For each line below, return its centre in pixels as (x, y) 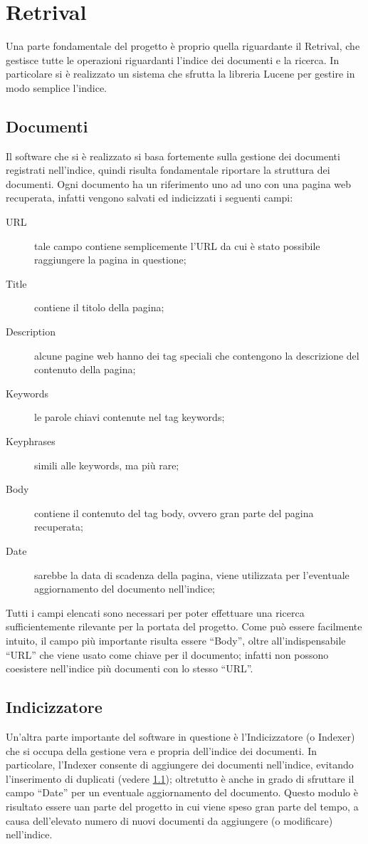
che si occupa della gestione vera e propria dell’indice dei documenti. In (161, 750)
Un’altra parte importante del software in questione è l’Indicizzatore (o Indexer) (180, 736)
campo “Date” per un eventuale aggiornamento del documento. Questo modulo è (182, 792)
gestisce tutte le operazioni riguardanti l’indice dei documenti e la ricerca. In (173, 59)
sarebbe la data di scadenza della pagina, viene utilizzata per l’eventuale (192, 574)
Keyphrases (31, 441)
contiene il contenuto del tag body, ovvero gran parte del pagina (174, 512)
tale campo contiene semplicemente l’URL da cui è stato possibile (177, 245)
